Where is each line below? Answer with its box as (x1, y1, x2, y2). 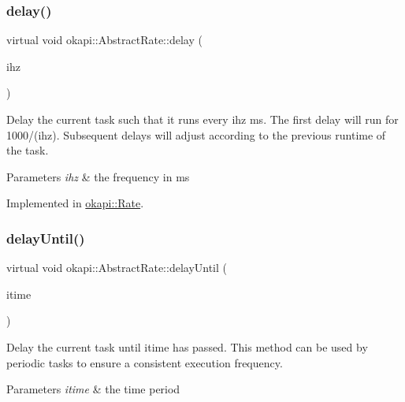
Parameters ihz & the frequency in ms (6, 168, 190, 184)
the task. (6, 142, 49, 158)
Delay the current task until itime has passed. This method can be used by (6, 338, 368, 355)
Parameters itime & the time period (6, 381, 180, 397)
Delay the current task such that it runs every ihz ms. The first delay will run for (6, 111, 399, 127)
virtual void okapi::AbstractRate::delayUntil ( (6, 259, 228, 276)
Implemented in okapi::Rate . (6, 195, 144, 211)
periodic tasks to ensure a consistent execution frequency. (6, 354, 283, 370)
